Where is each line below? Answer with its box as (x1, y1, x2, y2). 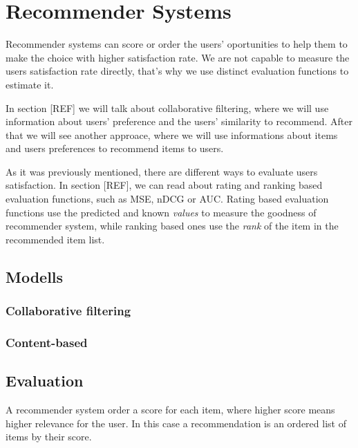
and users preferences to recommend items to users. (6, 141, 224, 156)
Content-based (6, 333, 88, 351)
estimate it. (6, 77, 54, 91)
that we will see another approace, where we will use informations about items (6, 127, 338, 142)
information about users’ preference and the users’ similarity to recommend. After (6, 114, 352, 129)
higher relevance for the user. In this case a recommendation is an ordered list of (6, 416, 346, 430)
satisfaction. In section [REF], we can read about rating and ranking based (6, 178, 323, 192)
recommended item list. (6, 232, 105, 246)
